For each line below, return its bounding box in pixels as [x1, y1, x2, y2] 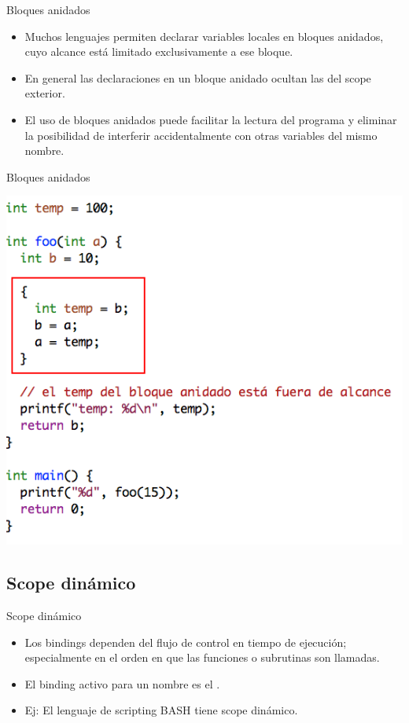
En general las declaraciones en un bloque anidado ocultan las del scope [24, 69, 371, 86]
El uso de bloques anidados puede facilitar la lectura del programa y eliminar [24, 111, 397, 127]
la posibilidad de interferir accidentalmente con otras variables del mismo [24, 127, 378, 143]
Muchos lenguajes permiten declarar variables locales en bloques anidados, [24, 28, 384, 44]
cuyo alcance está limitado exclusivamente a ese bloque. [24, 43, 293, 60]
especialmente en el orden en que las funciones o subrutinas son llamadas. [24, 649, 380, 666]
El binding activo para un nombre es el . [24, 675, 220, 692]
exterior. [24, 85, 65, 101]
